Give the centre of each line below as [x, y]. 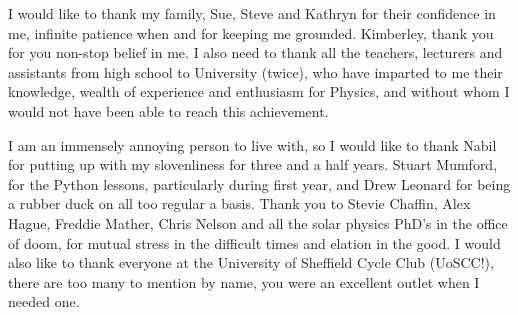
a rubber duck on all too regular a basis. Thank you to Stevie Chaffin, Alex [239, 203]
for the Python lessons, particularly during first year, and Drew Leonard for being [259, 183]
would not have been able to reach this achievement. [168, 110]
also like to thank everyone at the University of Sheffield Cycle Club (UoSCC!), [251, 262]
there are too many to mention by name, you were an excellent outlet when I [244, 281]
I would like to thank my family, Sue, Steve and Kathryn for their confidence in [252, 13]
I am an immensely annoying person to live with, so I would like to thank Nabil [252, 144]
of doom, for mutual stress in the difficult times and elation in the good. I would [254, 242]
